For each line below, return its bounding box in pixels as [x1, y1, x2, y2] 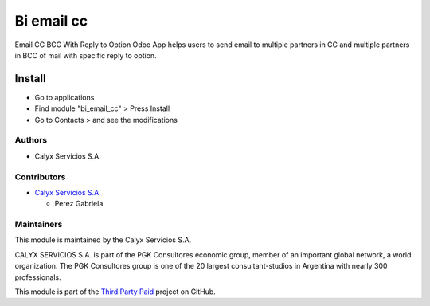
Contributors [14, 171, 66, 182]
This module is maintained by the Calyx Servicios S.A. [14, 235, 192, 245]
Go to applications [34, 92, 95, 102]
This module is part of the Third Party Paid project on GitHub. [14, 287, 217, 296]
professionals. [14, 272, 61, 282]
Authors [14, 135, 48, 146]
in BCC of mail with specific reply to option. [14, 50, 157, 60]
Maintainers [14, 219, 63, 230]
